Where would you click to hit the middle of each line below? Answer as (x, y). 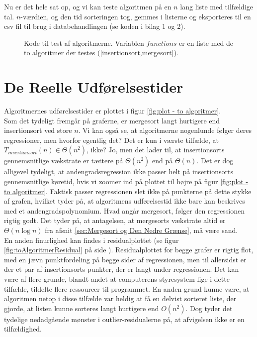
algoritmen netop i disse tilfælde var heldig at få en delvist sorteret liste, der (120, 298)
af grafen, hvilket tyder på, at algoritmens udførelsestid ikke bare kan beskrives (125, 201)
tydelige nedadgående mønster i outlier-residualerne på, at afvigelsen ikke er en (124, 319)
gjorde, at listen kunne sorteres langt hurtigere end (82, 308)
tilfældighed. (23, 329)
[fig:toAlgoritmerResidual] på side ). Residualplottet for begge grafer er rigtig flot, (129, 250)
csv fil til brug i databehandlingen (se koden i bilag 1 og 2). (95, 26)
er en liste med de (206, 43)
